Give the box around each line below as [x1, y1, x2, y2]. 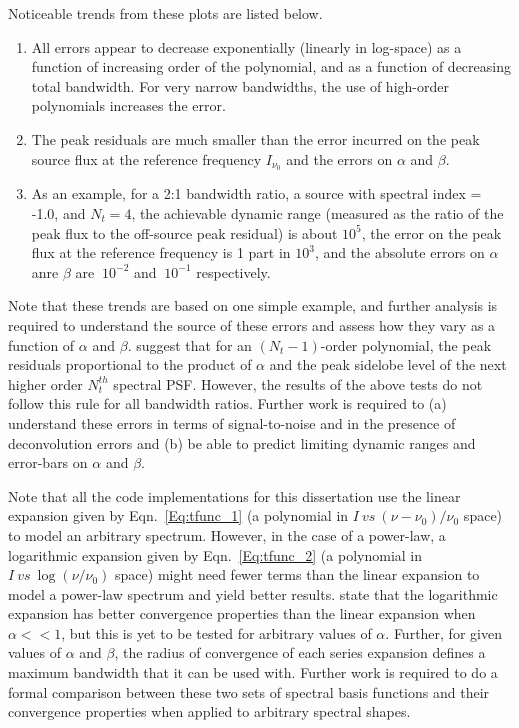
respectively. [196, 261, 271, 282]
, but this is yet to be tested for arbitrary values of [61, 622, 372, 643]
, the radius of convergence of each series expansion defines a [114, 642, 486, 663]
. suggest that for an [127, 334, 252, 355]
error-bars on [8, 452, 88, 473]
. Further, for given [385, 622, 502, 643]
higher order [8, 373, 83, 394]
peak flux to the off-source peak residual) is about [31, 222, 338, 243]
